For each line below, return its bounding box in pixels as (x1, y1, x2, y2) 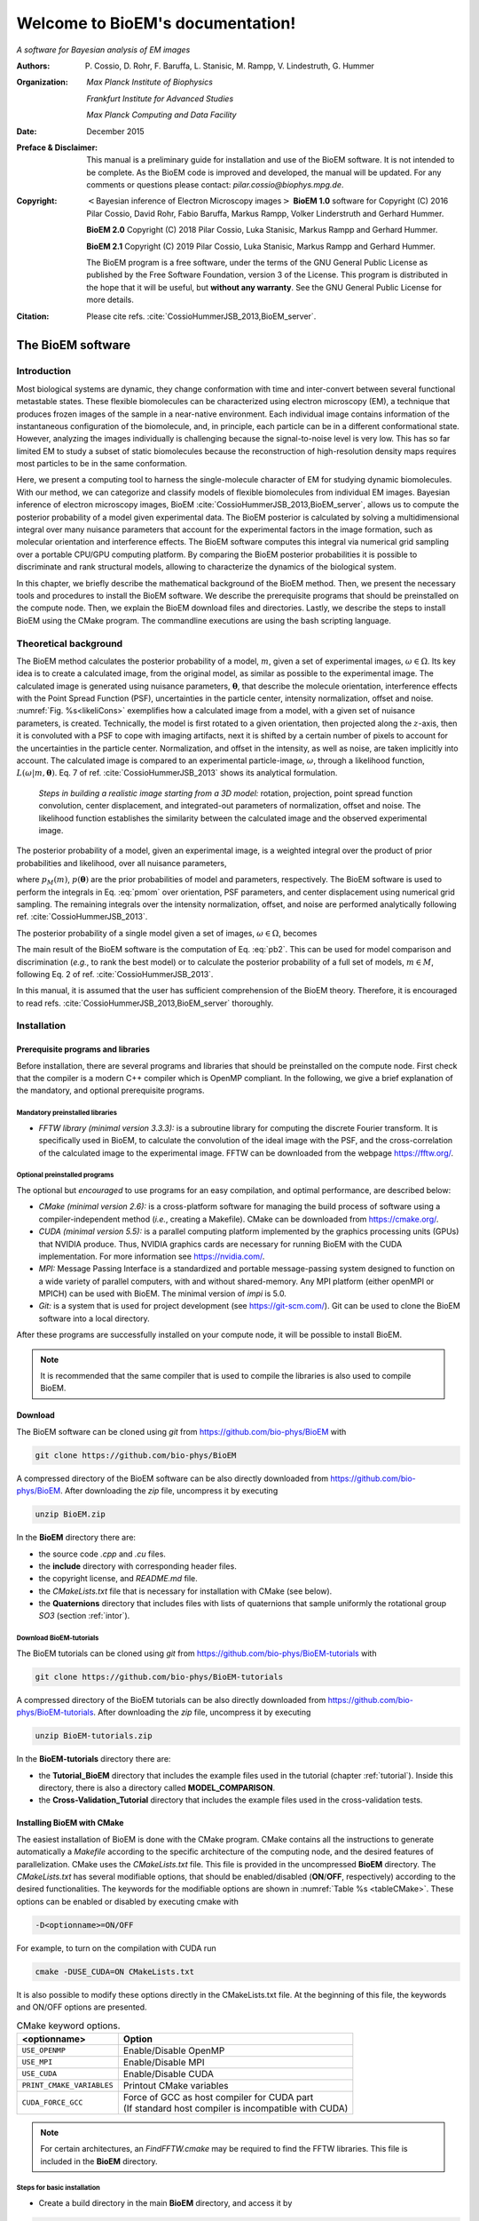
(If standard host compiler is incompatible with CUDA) (122, 2102, 349, 2114)
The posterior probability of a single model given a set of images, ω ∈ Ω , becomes (16, 927, 318, 938)
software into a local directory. (38, 1313, 150, 1324)
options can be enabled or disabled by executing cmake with (16, 1896, 239, 1907)
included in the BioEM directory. (40, 2155, 159, 2167)
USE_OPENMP (21, 2046, 67, 2056)
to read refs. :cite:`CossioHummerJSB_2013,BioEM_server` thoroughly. (16, 998, 274, 1008)
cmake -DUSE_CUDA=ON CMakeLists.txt (35, 1966, 195, 1977)
